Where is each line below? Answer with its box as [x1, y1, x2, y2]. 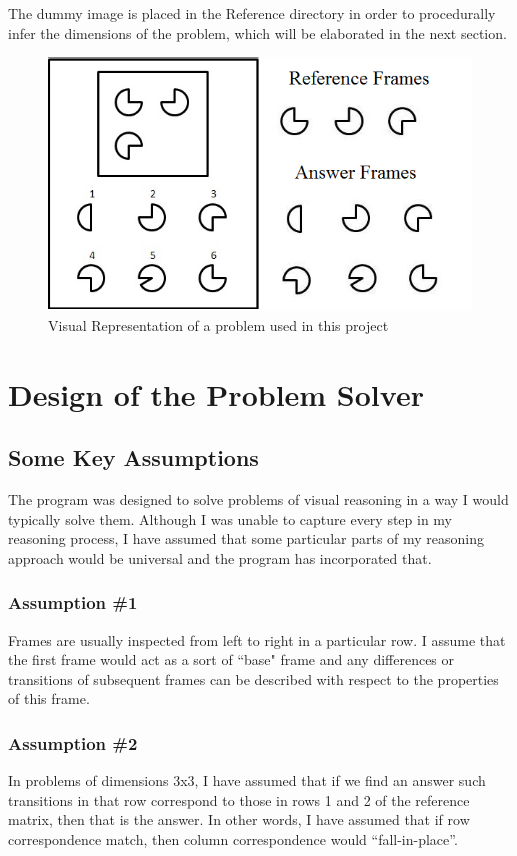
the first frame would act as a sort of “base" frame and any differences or [8, 649, 455, 670]
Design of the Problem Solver [8, 373, 424, 414]
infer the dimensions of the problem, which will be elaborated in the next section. [8, 22, 507, 43]
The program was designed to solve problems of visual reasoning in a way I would [8, 488, 509, 509]
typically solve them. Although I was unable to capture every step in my [8, 508, 453, 529]
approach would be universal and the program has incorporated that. [8, 547, 432, 568]
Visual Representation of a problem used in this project [48, 314, 389, 335]
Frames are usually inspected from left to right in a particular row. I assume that [8, 629, 506, 650]
